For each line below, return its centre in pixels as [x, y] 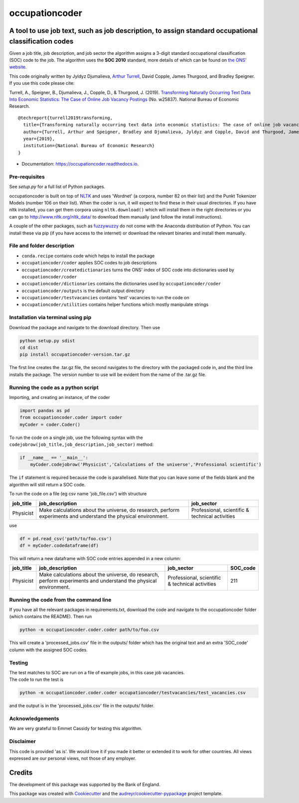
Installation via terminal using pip [50, 318]
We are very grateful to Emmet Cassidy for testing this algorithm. [76, 729]
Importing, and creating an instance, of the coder [60, 397]
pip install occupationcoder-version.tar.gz [75, 355]
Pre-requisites [27, 177]
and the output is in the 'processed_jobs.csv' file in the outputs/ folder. [82, 706]
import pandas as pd [45, 410]
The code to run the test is [36, 680]
